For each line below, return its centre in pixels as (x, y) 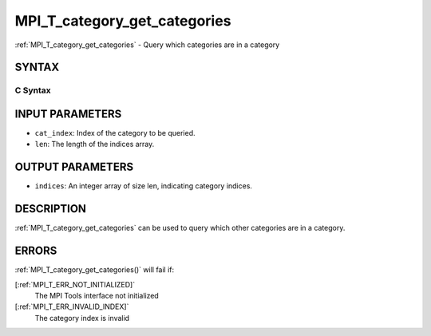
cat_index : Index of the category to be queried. (115, 133)
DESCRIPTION (51, 209)
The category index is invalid (82, 318)
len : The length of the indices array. (95, 144)
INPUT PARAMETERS (68, 114)
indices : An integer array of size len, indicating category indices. (144, 186)
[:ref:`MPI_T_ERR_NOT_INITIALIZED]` (75, 284)
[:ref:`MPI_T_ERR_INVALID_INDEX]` (72, 306)
